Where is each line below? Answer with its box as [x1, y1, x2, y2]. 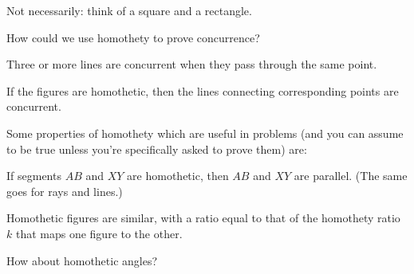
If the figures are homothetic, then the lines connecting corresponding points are [6, 82, 399, 99]
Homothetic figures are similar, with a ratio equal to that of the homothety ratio [6, 209, 400, 226]
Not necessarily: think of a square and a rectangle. [6, 2, 252, 18]
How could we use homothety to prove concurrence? [6, 29, 260, 45]
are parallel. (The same [294, 167, 408, 184]
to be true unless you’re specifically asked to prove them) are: [6, 140, 307, 157]
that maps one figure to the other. [15, 225, 183, 241]
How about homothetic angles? [6, 252, 158, 268]
